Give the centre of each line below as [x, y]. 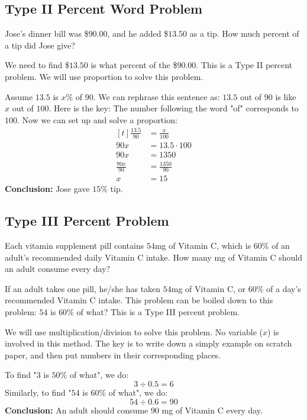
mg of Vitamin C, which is [203, 245]
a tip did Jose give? [40, 45]
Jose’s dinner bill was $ [47, 33]
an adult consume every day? [58, 269]
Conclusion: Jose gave [47, 189]
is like [286, 96]
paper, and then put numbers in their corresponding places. [113, 355]
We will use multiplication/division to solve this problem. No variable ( [134, 331]
